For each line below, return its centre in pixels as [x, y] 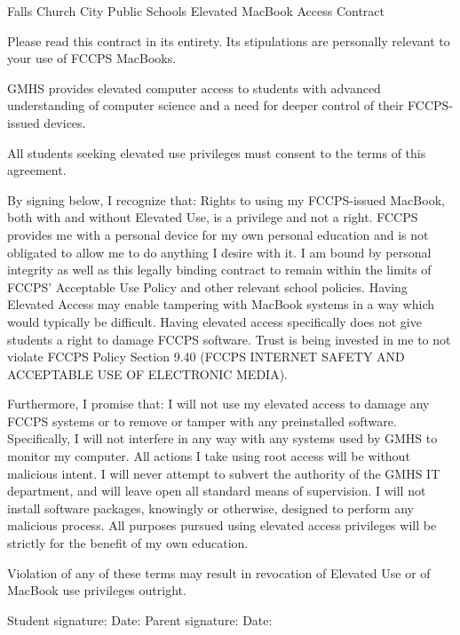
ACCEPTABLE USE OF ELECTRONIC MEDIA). [147, 373]
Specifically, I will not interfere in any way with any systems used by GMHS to [222, 438]
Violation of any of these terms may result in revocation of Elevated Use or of [219, 572]
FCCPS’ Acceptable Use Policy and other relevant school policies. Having [207, 286]
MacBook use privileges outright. [97, 590]
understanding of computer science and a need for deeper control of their [206, 105]
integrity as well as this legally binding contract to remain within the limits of [219, 270]
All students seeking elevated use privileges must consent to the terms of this [217, 152]
